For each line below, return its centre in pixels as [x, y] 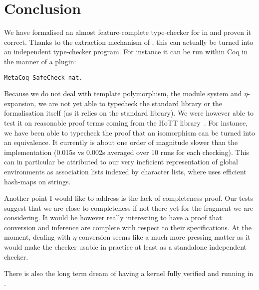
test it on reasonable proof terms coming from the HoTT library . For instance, [126, 122]
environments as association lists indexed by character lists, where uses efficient [125, 171]
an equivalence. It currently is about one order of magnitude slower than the [121, 142]
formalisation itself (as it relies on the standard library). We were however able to [129, 113]
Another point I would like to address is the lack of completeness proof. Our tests [129, 198]
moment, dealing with [37, 237]
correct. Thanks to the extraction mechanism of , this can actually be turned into [129, 42]
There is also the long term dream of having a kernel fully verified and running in [129, 273]
